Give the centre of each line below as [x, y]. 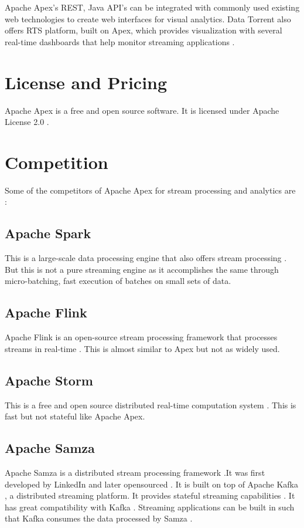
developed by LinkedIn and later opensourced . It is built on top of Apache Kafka [151, 484]
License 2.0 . [27, 122]
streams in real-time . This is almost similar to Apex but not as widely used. [142, 348]
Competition [57, 162]
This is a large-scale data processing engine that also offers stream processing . [146, 258]
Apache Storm [49, 380]
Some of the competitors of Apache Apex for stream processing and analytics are [150, 190]
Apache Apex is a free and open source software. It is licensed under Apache [142, 110]
